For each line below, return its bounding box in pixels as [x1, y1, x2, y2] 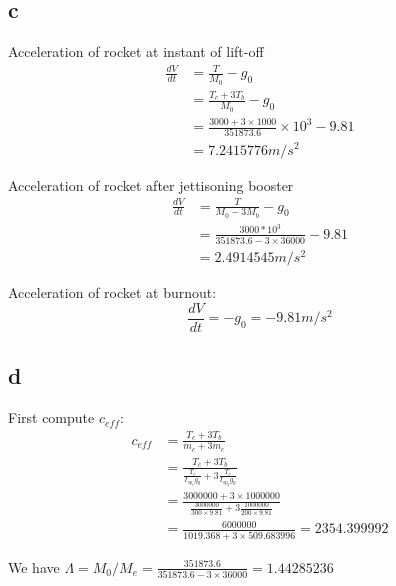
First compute [8, 407, 95, 428]
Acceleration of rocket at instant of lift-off [8, 41, 264, 62]
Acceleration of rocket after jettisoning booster [8, 174, 294, 195]
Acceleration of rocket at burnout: [8, 282, 217, 303]
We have [8, 556, 60, 577]
